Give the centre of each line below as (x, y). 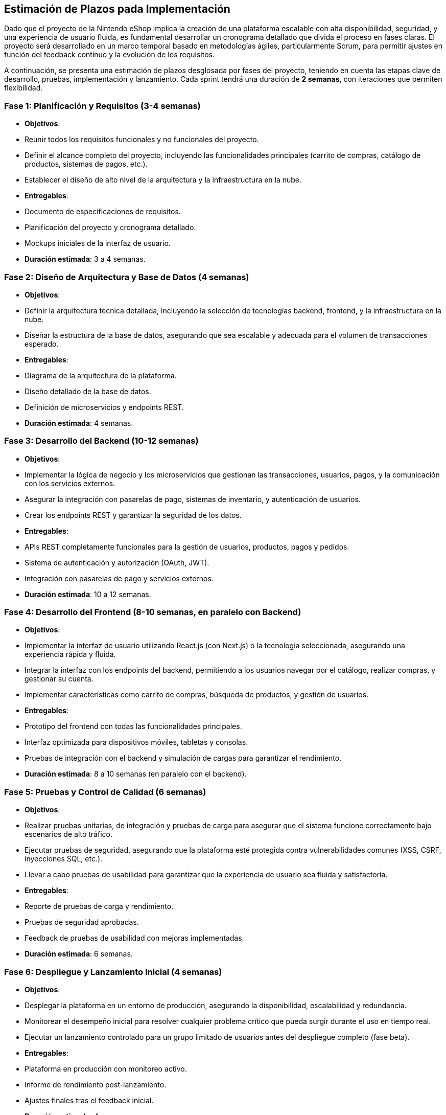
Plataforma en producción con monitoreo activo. (106, 1068)
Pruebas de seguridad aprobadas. (82, 922)
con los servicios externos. (70, 483)
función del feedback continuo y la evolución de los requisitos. (109, 55)
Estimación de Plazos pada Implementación (117, 9)
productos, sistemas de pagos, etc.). (86, 164)
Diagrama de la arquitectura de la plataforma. (101, 375)
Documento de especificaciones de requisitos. (103, 212)
